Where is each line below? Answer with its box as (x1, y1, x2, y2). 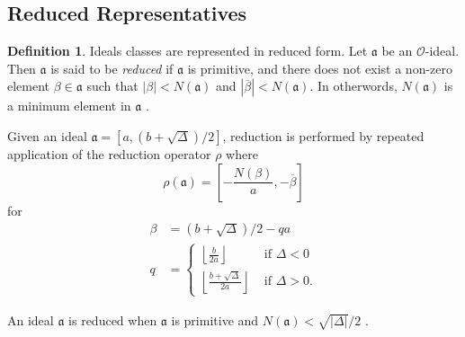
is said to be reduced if (50, 58, 174, 77)
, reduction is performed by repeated (222, 126, 425, 145)
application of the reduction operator (7, 144, 211, 163)
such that (86, 76, 139, 95)
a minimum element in (7, 96, 131, 115)
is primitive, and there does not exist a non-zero (187, 58, 453, 77)
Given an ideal (7, 126, 87, 145)
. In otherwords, (309, 76, 398, 95)
